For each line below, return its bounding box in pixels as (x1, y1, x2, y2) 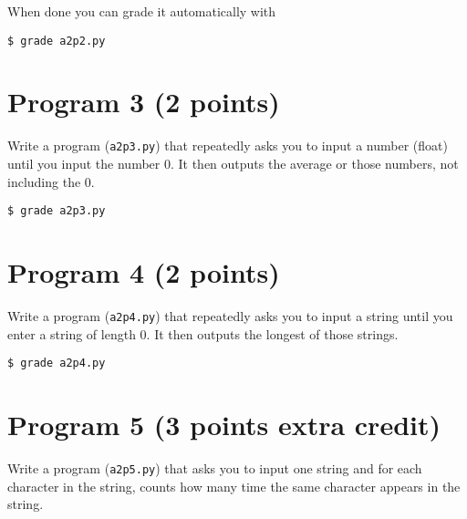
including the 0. (7, 171, 95, 191)
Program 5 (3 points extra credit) (7, 406, 441, 443)
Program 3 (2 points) (7, 83, 280, 120)
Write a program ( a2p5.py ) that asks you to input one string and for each (7, 459, 422, 478)
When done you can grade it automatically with (7, 2, 276, 20)
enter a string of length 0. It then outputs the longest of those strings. (7, 324, 399, 343)
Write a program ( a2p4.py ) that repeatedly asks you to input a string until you (7, 306, 453, 325)
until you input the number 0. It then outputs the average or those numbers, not (7, 154, 459, 173)
